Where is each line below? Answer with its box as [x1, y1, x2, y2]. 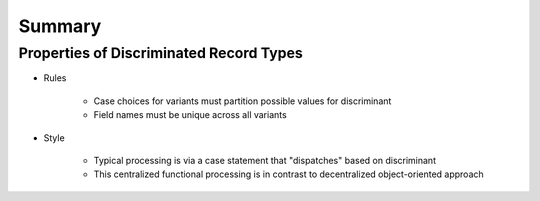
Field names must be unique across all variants [93, 109, 287, 121]
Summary [18, 15, 102, 37]
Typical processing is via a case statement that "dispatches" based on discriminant [93, 154, 437, 166]
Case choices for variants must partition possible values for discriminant [93, 95, 392, 107]
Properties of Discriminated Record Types [18, 44, 304, 62]
